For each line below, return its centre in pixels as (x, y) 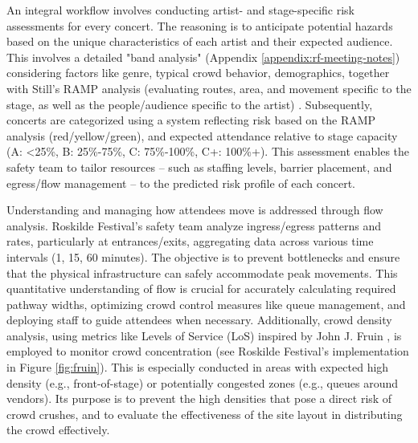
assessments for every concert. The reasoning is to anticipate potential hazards (200, 25)
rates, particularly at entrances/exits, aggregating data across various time (190, 241)
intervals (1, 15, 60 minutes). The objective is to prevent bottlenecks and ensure (203, 256)
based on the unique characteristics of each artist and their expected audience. (200, 41)
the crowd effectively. (58, 430)
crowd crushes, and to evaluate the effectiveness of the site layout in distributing (205, 414)
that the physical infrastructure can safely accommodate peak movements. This (202, 272)
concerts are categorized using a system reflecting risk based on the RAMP (191, 120)
